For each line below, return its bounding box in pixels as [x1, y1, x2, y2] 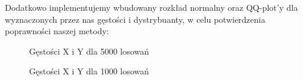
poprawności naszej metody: [5, 25, 109, 37]
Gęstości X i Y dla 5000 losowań [29, 44, 149, 57]
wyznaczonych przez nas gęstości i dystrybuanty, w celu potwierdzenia [5, 13, 265, 25]
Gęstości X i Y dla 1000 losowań [29, 65, 149, 77]
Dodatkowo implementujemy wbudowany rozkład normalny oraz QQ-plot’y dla [5, 1, 298, 13]
